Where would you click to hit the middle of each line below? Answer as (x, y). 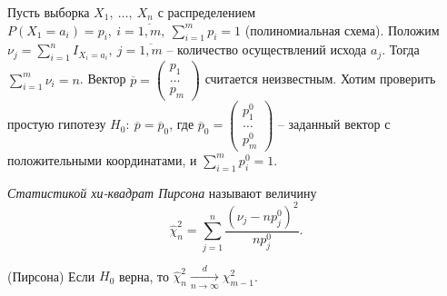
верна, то (144, 276)
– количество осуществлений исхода (267, 49)
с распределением (207, 12)
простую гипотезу (57, 124)
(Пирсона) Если (51, 276)
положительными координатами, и (102, 159)
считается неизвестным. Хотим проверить (320, 79)
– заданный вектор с (334, 124)
